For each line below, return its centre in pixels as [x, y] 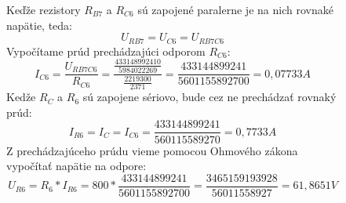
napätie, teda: [40, 25]
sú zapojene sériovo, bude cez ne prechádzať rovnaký [209, 97]
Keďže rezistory [44, 9]
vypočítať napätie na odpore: [76, 166]
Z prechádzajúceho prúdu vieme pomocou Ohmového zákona [152, 150]
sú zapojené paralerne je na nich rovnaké [235, 9]
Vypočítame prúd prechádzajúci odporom [106, 51]
